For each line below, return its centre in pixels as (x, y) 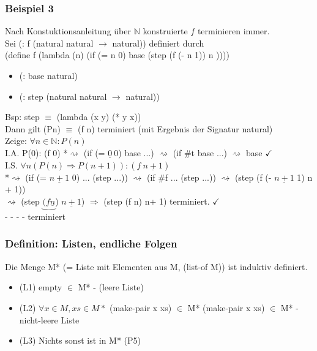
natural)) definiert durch (158, 43)
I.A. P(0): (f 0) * (36, 152)
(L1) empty (41, 287)
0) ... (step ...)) (100, 177)
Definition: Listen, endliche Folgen (91, 243)
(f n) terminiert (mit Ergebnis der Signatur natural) (175, 128)
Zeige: (16, 141)
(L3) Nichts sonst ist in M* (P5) (80, 340)
